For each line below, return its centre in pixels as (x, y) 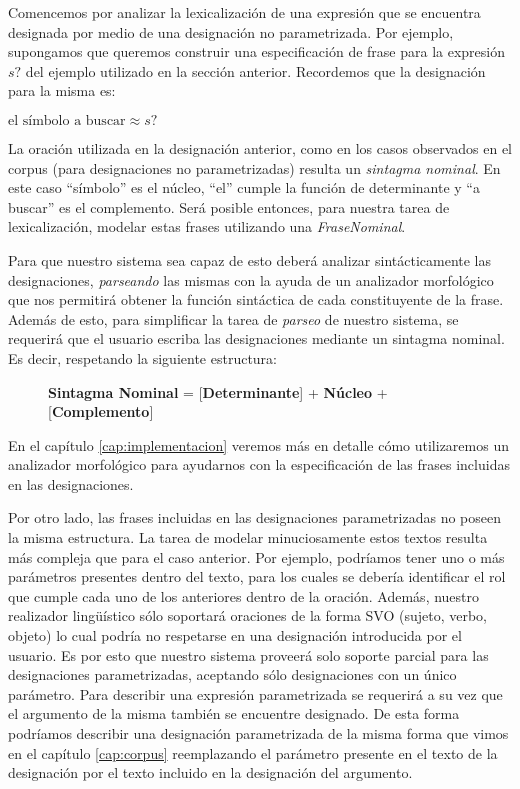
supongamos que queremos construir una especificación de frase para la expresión (256, 51)
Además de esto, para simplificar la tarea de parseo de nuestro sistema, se (233, 318)
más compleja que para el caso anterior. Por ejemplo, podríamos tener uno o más (256, 556)
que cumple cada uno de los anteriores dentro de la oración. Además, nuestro (244, 595)
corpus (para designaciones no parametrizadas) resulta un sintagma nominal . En (254, 167)
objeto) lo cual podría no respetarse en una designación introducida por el (235, 635)
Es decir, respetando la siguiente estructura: (142, 357)
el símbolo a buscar (67, 120)
